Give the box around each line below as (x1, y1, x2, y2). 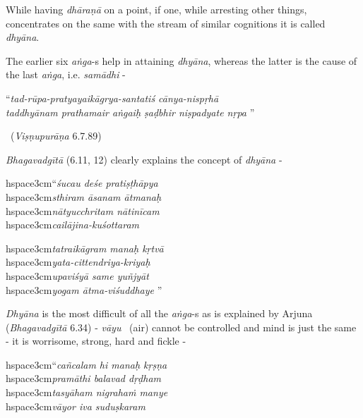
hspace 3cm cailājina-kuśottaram (6, 217, 140, 232)
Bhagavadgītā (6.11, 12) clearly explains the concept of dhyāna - (6, 152, 282, 166)
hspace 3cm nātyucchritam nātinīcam (6, 203, 160, 218)
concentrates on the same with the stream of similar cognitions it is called (6, 16, 326, 30)
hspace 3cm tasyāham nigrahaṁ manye (6, 385, 168, 400)
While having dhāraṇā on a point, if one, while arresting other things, (6, 2, 307, 16)
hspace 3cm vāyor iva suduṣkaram (6, 398, 145, 413)
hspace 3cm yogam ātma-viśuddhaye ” (6, 282, 162, 297)
